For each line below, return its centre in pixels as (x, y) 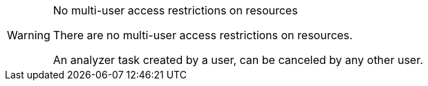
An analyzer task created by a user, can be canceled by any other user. (238, 60)
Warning (29, 35)
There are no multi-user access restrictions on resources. (203, 35)
